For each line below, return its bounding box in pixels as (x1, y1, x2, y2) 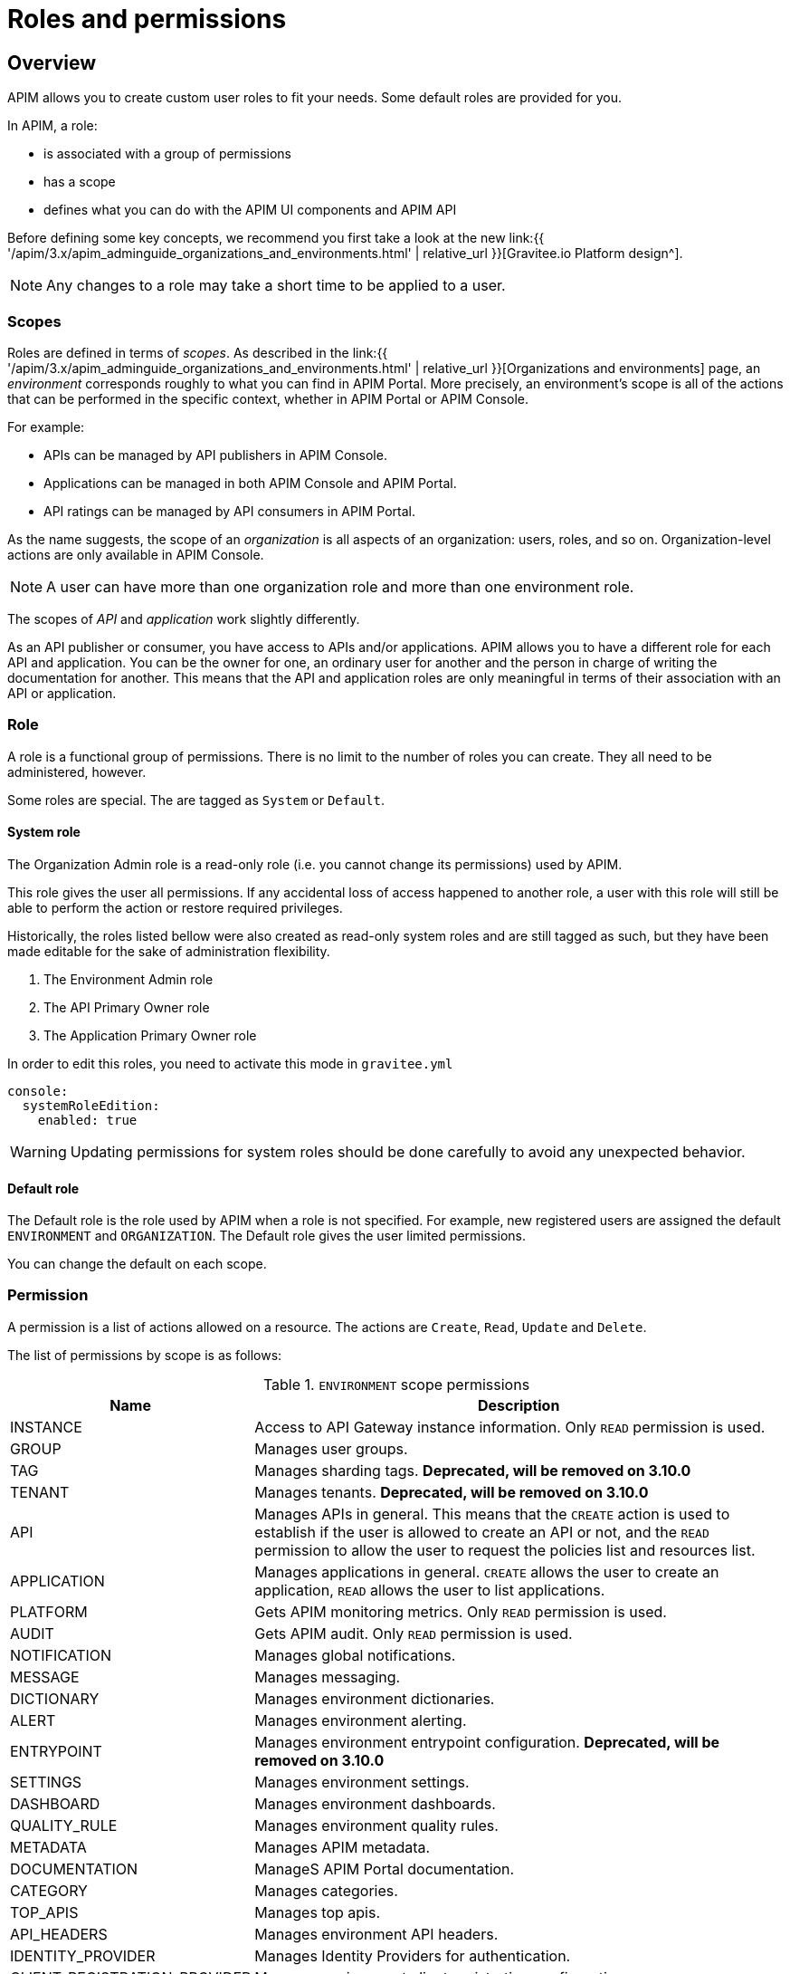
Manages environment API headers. (254, 1924, 499, 1943)
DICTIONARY (10, 1689, 100, 1708)
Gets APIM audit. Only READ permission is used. (254, 1624, 573, 1643)
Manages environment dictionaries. (254, 1689, 495, 1708)
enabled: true (37, 1112, 138, 1127)
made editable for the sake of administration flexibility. (7, 943, 330, 959)
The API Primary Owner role (43, 999, 210, 1015)
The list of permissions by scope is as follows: (7, 1346, 282, 1363)
